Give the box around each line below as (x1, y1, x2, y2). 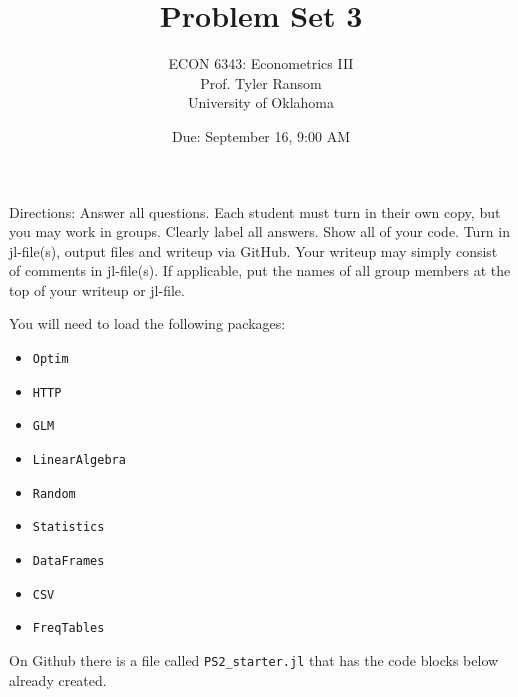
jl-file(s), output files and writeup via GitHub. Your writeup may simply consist (9, 240, 498, 261)
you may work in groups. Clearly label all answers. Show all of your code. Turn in (9, 221, 510, 242)
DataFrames (32, 554, 105, 568)
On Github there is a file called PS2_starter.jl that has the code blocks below (9, 649, 499, 670)
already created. (9, 669, 107, 690)
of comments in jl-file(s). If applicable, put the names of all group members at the (9, 260, 511, 281)
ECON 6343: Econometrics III (168, 53, 354, 74)
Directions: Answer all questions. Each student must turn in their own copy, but (9, 201, 501, 222)
